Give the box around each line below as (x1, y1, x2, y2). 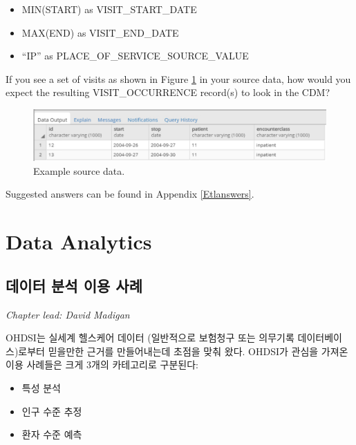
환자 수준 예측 (21, 427, 82, 442)
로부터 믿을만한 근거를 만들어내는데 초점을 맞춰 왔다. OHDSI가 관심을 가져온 (18, 343, 348, 358)
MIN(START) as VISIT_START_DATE (21, 2, 197, 16)
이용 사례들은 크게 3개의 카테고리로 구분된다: (6, 357, 198, 372)
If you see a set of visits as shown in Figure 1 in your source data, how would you (6, 71, 351, 86)
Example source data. (33, 163, 125, 178)
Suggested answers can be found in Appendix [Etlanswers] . (6, 187, 254, 201)
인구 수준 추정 (21, 404, 82, 418)
